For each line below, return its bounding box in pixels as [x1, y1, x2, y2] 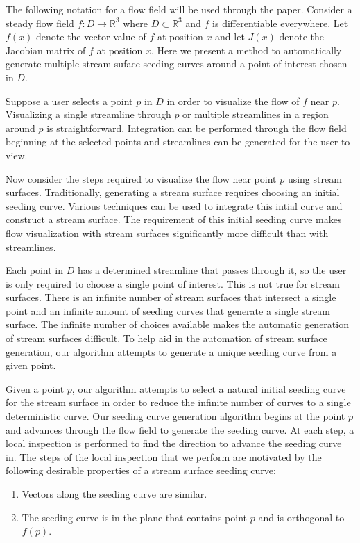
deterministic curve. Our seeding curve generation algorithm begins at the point [6, 409, 345, 423]
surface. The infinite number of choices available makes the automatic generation [6, 317, 349, 332]
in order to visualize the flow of [166, 93, 300, 108]
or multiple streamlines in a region [182, 107, 329, 122]
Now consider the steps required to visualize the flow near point [6, 171, 277, 186]
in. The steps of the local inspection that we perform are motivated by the [6, 449, 322, 464]
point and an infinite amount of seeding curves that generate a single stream [6, 303, 330, 318]
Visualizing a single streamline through [6, 107, 171, 122]
